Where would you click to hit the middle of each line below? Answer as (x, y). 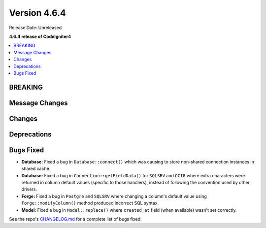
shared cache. (36, 169)
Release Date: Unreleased (35, 28)
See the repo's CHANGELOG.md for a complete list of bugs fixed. (76, 219)
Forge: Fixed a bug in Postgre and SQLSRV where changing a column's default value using (114, 196)
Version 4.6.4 (37, 13)
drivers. (29, 189)
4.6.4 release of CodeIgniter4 (40, 36)
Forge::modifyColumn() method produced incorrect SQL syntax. (90, 203)
